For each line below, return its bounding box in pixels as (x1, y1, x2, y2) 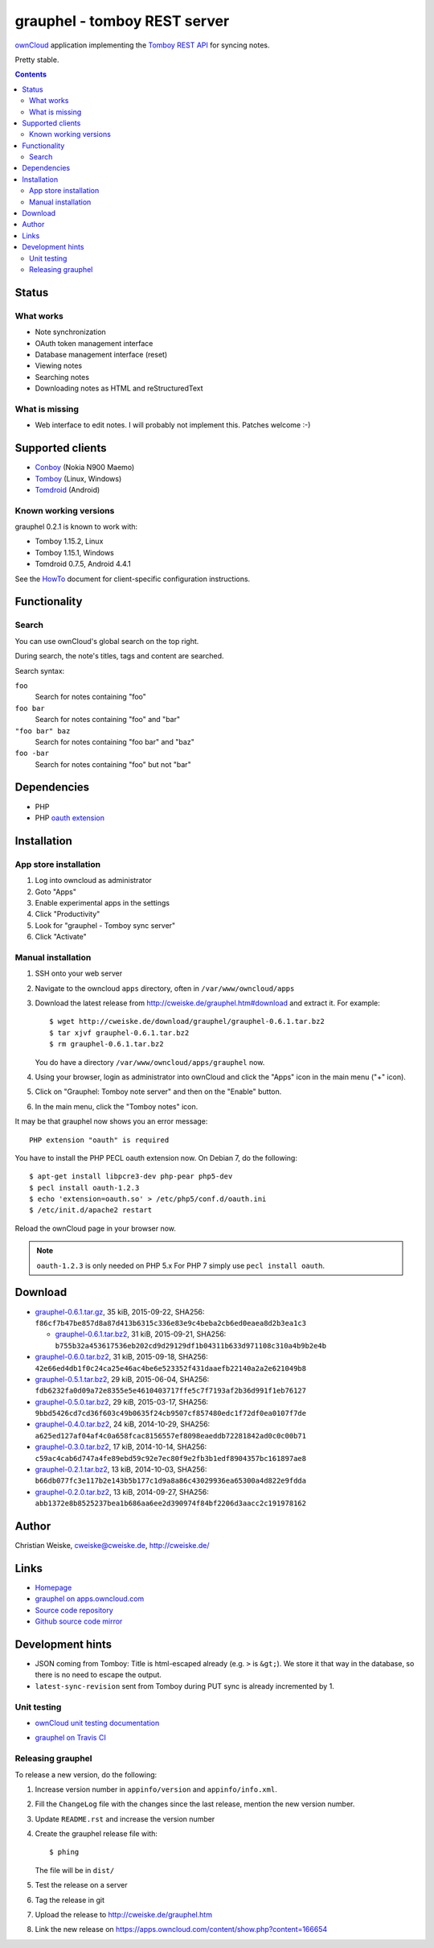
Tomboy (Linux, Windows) (35, 473, 122, 483)
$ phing (49, 1847, 80, 1857)
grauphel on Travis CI (35, 1733, 106, 1743)
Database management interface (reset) (35, 349, 168, 359)
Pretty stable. (14, 55, 59, 64)
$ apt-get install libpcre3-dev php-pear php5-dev (29, 1172, 233, 1181)
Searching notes (35, 372, 90, 382)
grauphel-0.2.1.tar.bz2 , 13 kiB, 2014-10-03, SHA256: (35, 1465, 207, 1475)
